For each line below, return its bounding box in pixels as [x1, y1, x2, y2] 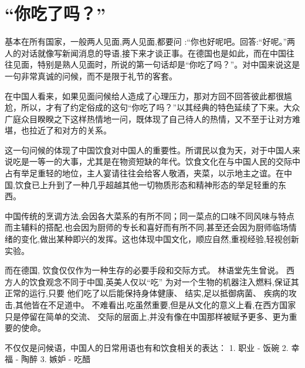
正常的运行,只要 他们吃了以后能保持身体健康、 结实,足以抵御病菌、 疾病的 [5, 287, 289, 299]
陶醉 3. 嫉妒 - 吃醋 [21, 353, 91, 365]
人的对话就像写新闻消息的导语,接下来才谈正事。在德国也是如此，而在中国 [5, 46, 286, 59]
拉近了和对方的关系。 [29, 124, 111, 136]
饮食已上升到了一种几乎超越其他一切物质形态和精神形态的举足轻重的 [15, 178, 278, 190]
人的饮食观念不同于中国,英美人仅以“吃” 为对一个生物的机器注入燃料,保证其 [12, 275, 299, 287]
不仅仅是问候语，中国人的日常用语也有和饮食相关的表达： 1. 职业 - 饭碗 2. [5, 341, 289, 353]
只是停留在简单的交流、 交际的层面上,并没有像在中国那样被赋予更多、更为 [5, 310, 289, 322]
